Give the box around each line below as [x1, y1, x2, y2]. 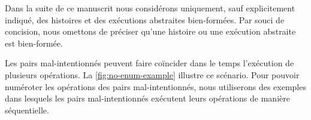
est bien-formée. [5, 36, 63, 49]
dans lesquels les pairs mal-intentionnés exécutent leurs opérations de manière [5, 92, 290, 104]
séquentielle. [5, 103, 49, 116]
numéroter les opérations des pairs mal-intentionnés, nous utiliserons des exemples [5, 80, 306, 93]
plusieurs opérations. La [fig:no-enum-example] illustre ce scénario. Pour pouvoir [5, 68, 300, 81]
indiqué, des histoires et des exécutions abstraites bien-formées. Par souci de [5, 13, 285, 26]
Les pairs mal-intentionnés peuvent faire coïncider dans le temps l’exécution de [5, 57, 294, 69]
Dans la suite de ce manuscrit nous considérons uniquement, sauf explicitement [5, 2, 295, 14]
